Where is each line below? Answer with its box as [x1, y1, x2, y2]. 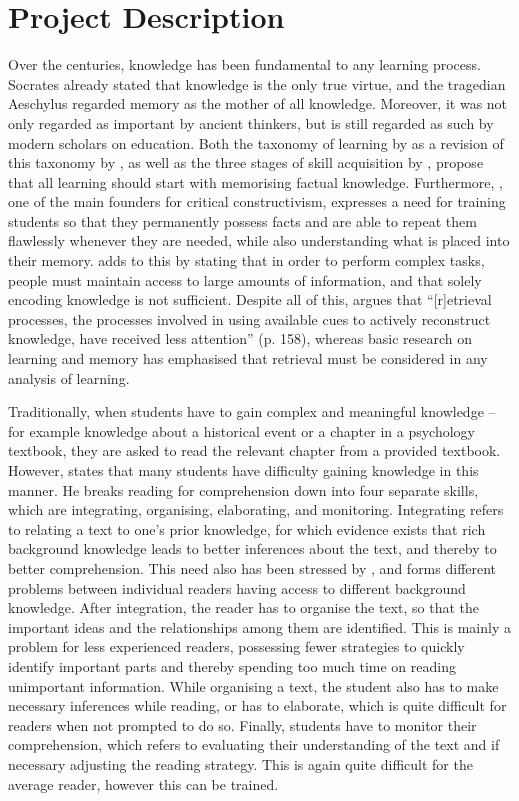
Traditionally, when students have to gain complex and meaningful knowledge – [8, 401, 496, 422]
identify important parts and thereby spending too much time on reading [8, 655, 456, 676]
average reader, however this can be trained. [8, 773, 279, 794]
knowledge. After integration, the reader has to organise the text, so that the [8, 597, 479, 618]
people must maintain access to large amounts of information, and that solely [8, 269, 482, 290]
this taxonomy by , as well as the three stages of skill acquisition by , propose [8, 152, 484, 173]
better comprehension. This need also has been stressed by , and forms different [8, 557, 497, 578]
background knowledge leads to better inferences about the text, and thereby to [8, 538, 497, 559]
